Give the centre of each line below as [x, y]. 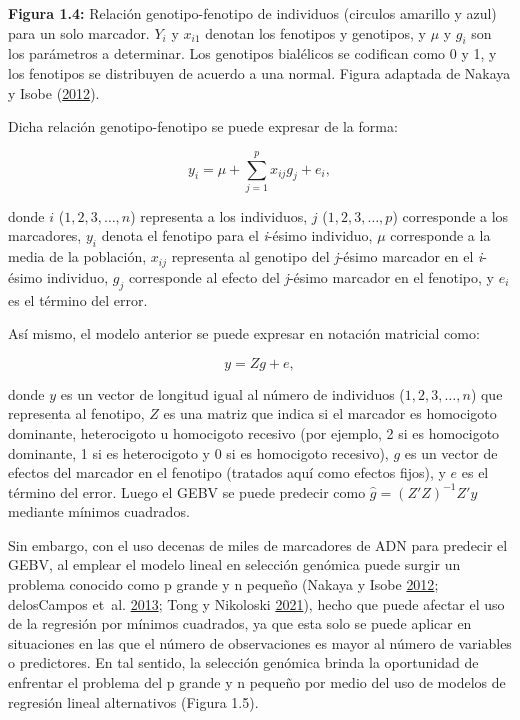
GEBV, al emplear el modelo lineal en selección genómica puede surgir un [234, 564]
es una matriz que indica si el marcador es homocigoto [330, 413]
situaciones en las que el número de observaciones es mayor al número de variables [260, 642]
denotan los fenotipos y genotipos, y [315, 32]
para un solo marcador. [79, 32]
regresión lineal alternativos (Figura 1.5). [133, 701]
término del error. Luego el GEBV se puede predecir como [187, 491]
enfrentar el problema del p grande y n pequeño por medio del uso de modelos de [257, 682]
